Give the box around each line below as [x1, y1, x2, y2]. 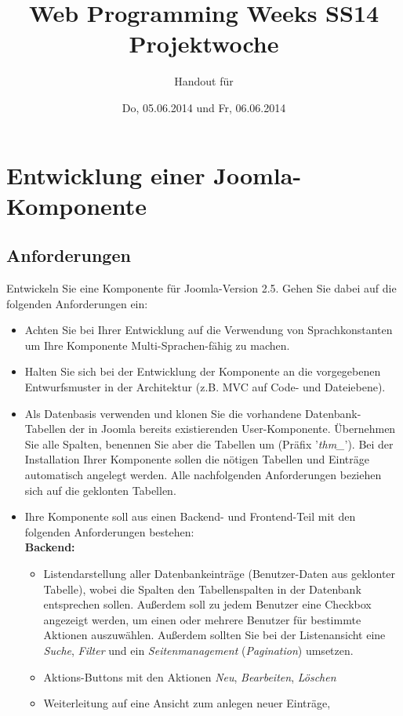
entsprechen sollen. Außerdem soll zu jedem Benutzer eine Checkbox [43, 596, 372, 612]
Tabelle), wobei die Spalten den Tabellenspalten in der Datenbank [43, 580, 361, 597]
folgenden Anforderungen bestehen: [24, 523, 194, 540]
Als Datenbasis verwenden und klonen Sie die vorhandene [24, 405, 302, 421]
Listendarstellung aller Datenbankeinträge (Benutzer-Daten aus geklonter [43, 565, 396, 581]
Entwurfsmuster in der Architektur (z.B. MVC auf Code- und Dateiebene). [24, 379, 386, 395]
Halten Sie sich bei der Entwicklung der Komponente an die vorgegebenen [24, 363, 381, 380]
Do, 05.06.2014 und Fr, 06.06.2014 [122, 99, 286, 115]
